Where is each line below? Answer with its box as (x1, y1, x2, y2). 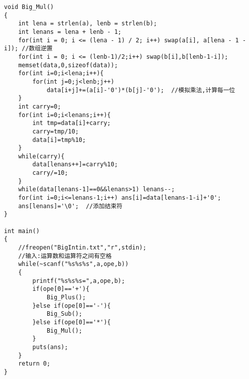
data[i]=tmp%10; (32, 136, 86, 143)
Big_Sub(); (46, 310, 83, 318)
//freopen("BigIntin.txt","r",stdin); (18, 244, 147, 252)
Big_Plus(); (46, 293, 86, 301)
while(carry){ (18, 152, 65, 160)
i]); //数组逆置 (4, 45, 53, 52)
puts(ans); (32, 343, 68, 351)
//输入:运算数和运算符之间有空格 (18, 252, 112, 259)
